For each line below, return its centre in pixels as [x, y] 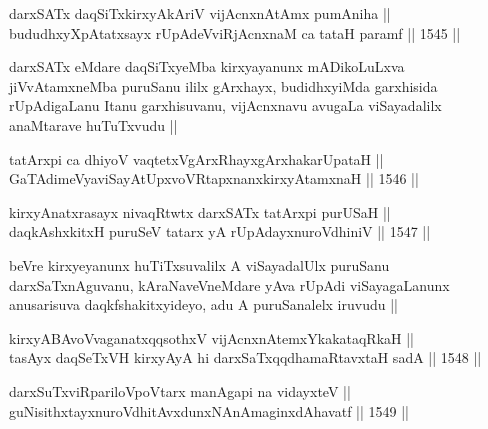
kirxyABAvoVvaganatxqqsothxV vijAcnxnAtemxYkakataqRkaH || [212, 337]
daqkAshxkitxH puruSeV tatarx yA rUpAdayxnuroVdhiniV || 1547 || [220, 231]
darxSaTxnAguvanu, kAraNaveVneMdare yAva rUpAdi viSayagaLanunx [229, 284]
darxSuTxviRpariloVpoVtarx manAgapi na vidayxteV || [180, 390]
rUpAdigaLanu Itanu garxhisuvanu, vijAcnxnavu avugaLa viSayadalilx [225, 105]
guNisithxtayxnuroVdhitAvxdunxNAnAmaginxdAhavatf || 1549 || [209, 410]
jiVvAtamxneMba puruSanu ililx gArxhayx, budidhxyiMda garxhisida [223, 85]
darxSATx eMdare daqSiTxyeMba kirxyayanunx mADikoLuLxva [207, 66]
